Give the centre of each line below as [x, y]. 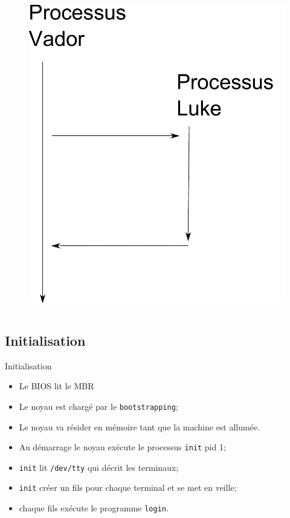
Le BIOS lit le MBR [56, 386]
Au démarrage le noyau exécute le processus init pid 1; [122, 447]
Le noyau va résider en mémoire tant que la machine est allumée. [140, 426]
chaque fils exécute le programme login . [94, 508]
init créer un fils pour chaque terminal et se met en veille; [128, 487]
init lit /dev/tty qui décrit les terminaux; [99, 467]
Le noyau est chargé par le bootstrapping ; [98, 406]
